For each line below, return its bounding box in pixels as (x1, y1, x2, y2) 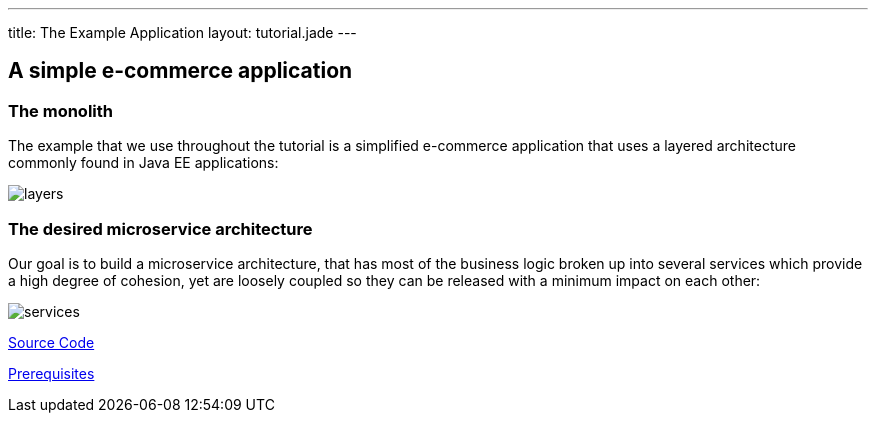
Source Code (8, 333, 95, 351)
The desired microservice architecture (8, 218, 313, 239)
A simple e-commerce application (8, 58, 353, 84)
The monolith (8, 100, 113, 121)
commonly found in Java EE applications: (8, 154, 279, 172)
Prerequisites (8, 364, 95, 382)
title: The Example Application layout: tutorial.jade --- (8, 24, 357, 41)
